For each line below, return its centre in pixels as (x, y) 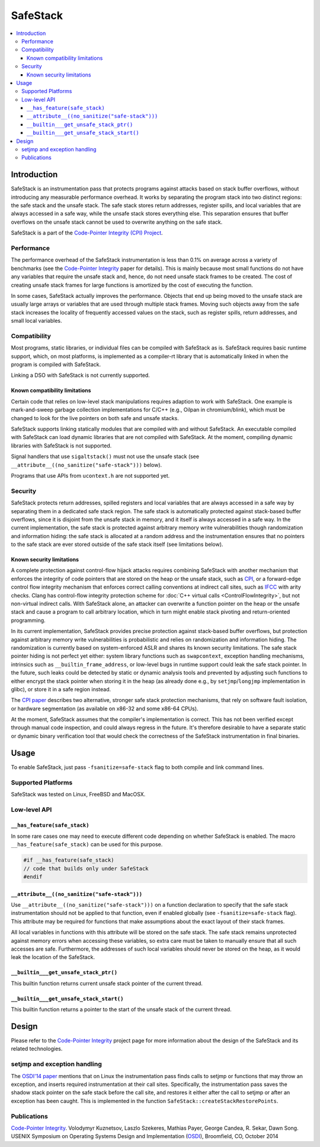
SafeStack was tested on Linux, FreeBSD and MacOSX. (78, 794)
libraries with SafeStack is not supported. (61, 446)
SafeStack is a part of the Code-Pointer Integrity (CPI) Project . (87, 233)
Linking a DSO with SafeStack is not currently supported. (81, 375)
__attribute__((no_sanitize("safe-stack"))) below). (87, 465)
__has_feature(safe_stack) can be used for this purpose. (87, 844)
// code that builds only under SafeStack (86, 868)
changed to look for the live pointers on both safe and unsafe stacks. (95, 418)
